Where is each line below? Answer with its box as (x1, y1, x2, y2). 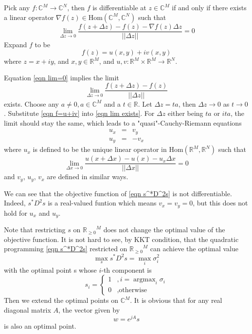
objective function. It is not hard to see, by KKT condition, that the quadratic (4, 234, 239, 244)
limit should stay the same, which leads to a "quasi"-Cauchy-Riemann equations (4, 117, 242, 128)
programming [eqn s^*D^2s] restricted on (4, 243, 127, 254)
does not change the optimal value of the (103, 224, 225, 235)
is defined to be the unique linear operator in (33, 144, 167, 154)
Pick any (4, 2, 30, 12)
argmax (133, 276, 156, 283)
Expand (4, 39, 27, 49)
